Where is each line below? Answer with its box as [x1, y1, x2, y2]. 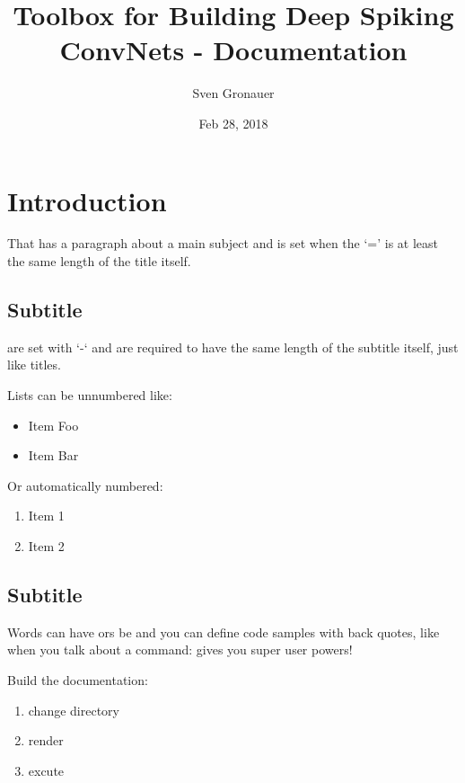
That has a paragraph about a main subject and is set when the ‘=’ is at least [7, 234, 439, 253]
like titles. [7, 355, 61, 374]
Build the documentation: [7, 670, 148, 689]
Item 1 [28, 506, 65, 525]
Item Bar [28, 446, 79, 465]
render [28, 731, 64, 750]
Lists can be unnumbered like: [7, 386, 172, 405]
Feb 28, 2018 [198, 113, 268, 132]
